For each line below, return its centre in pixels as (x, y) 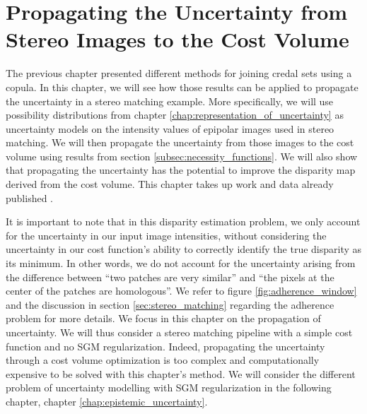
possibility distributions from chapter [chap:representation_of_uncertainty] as (175, 115)
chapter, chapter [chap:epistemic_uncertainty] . (107, 401)
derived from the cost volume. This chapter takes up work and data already (170, 184)
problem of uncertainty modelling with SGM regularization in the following (169, 388)
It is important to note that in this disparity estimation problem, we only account (183, 221)
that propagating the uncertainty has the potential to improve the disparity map (181, 170)
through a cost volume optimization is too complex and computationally (163, 360)
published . (30, 197)
